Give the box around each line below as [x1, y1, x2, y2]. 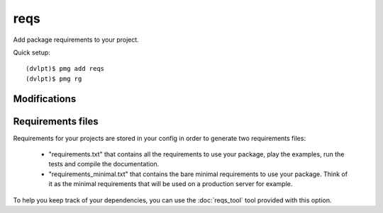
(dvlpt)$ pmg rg [26, 74, 82, 83]
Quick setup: [13, 48, 51, 57]
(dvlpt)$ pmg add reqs [26, 64, 105, 73]
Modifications [13, 93, 77, 105]
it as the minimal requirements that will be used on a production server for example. [48, 180, 293, 188]
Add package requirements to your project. [13, 35, 140, 44]
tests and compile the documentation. [48, 160, 160, 168]
